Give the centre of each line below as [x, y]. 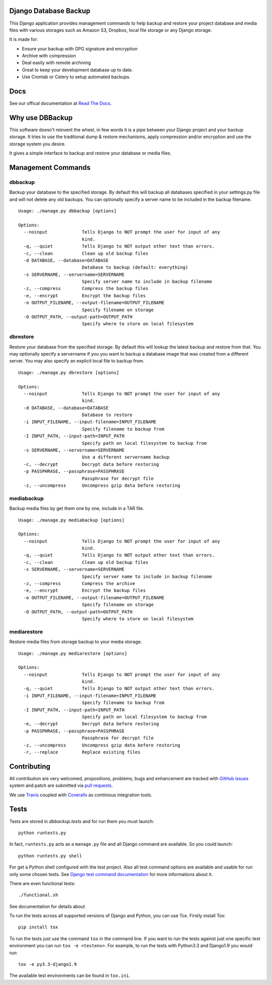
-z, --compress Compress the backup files [86, 288]
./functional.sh [38, 895]
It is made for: [24, 39]
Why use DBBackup [41, 118]
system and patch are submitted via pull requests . [61, 786]
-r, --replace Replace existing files [82, 752]
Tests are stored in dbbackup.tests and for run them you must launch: [82, 821]
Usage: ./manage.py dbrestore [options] [69, 372]
